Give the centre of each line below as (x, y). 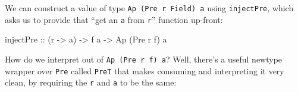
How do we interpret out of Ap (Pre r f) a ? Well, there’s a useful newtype (144, 59)
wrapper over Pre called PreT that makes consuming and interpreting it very (145, 70)
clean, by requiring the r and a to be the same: (91, 82)
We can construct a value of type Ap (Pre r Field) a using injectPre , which (149, 8)
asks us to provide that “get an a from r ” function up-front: (114, 19)
